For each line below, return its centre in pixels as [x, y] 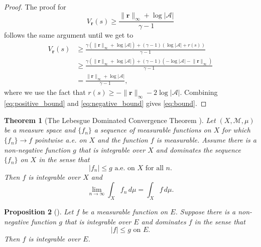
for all [154, 168]
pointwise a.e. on [61, 140]
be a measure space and [40, 130]
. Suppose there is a [206, 212]
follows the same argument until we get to [69, 35]
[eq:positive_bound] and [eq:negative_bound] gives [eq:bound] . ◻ [105, 103]
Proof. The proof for [35, 7]
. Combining [199, 92]
